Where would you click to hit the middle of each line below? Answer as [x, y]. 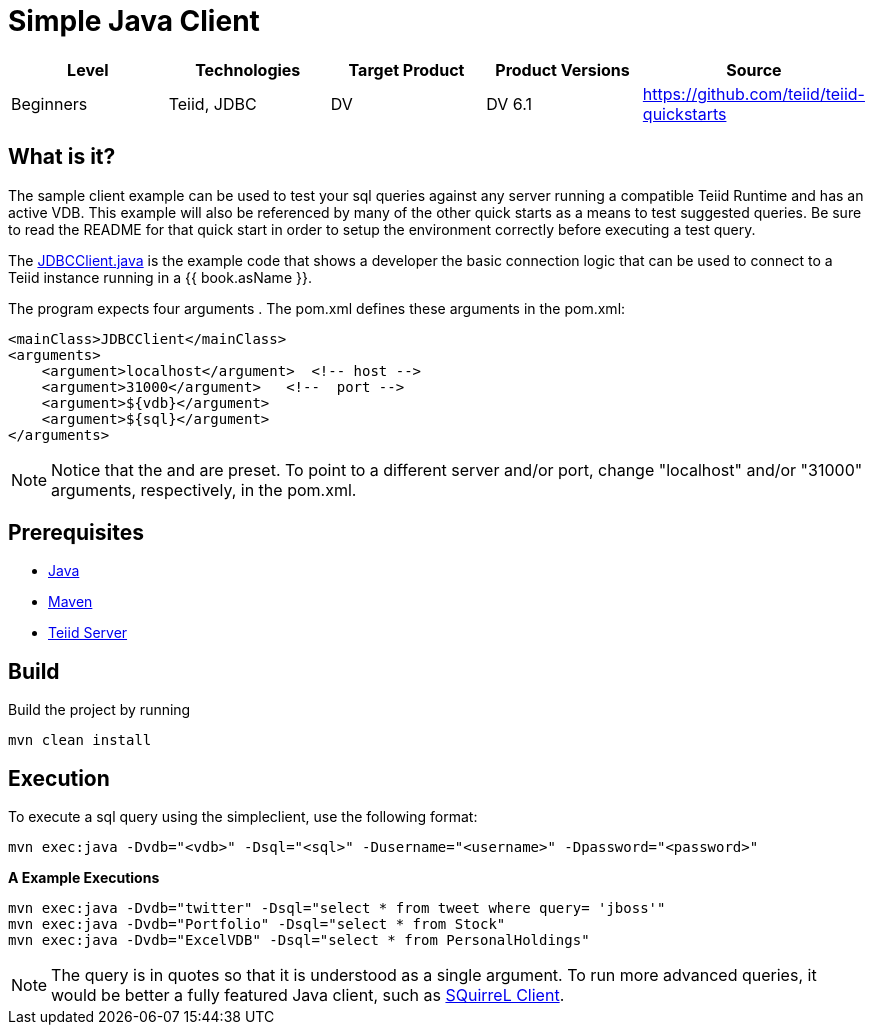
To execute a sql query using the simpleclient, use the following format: [243, 817]
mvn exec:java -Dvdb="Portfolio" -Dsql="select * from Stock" [257, 924]
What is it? [62, 157]
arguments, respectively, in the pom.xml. [204, 489]
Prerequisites [76, 533]
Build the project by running [99, 710]
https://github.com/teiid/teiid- [753, 93]
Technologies [248, 69]
